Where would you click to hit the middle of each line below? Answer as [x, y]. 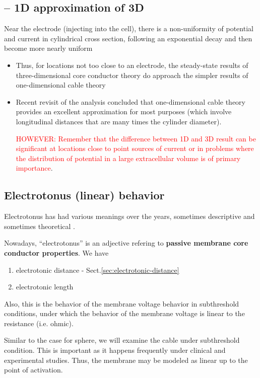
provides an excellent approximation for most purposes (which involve [124, 111]
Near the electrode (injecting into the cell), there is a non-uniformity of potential [129, 28]
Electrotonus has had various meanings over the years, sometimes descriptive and [129, 216]
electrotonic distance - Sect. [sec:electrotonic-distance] [97, 270]
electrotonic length [45, 287]
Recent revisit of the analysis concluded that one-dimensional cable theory [131, 101]
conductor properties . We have [56, 252]
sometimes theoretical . [40, 226]
